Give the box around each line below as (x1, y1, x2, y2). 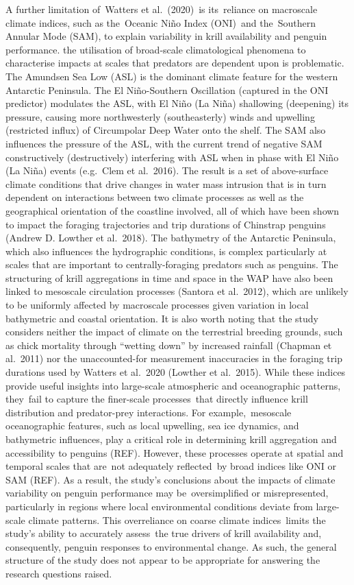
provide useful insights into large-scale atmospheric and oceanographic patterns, (5, 378, 341, 392)
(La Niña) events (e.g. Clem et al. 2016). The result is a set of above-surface (5, 163, 329, 178)
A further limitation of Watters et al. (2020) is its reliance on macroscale (5, 2, 318, 16)
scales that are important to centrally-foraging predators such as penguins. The (5, 257, 338, 272)
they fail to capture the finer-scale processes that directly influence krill (5, 392, 308, 406)
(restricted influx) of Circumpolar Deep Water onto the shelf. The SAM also (5, 123, 326, 137)
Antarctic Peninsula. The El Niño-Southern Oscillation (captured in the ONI (5, 82, 329, 97)
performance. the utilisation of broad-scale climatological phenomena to (5, 42, 306, 56)
